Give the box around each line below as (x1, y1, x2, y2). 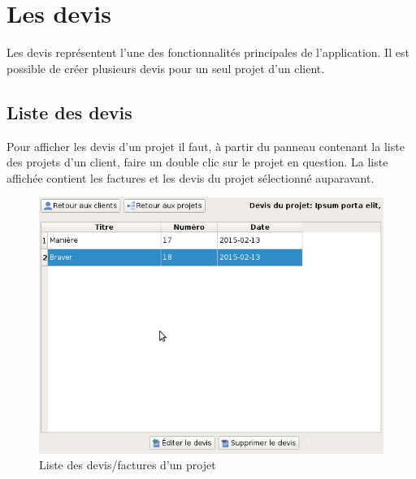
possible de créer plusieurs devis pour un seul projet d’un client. (6, 59, 325, 76)
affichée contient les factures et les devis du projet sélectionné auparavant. (6, 169, 375, 186)
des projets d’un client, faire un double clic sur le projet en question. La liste (6, 153, 388, 170)
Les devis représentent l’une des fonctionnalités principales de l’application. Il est (6, 44, 409, 61)
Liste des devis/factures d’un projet (39, 456, 216, 473)
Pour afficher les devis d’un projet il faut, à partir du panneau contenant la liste (6, 137, 405, 154)
